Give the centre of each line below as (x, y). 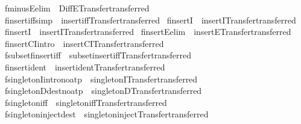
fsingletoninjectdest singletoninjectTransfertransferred (106, 114)
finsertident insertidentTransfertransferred (85, 67)
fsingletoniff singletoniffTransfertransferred (86, 102)
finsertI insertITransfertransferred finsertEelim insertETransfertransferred (148, 32)
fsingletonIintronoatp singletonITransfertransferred (101, 79)
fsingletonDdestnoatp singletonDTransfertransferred (103, 91)
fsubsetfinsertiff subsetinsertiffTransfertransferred (98, 55)
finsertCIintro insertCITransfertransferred (84, 43)
